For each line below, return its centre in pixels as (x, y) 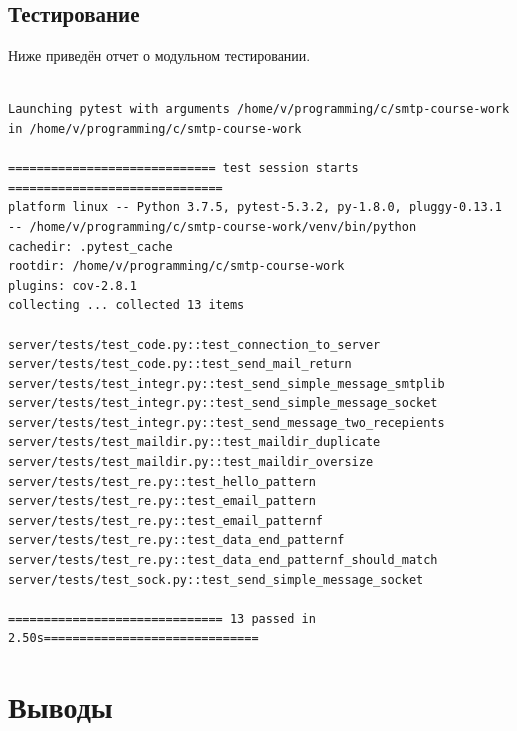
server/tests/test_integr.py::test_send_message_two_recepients (226, 422)
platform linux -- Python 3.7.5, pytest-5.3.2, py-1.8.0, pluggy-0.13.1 (255, 207)
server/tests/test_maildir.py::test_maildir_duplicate (194, 442)
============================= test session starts (183, 168)
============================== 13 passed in (162, 618)
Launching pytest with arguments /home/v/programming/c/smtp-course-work (259, 109)
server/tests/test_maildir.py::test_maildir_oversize (191, 462)
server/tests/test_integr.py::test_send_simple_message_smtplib (226, 383)
